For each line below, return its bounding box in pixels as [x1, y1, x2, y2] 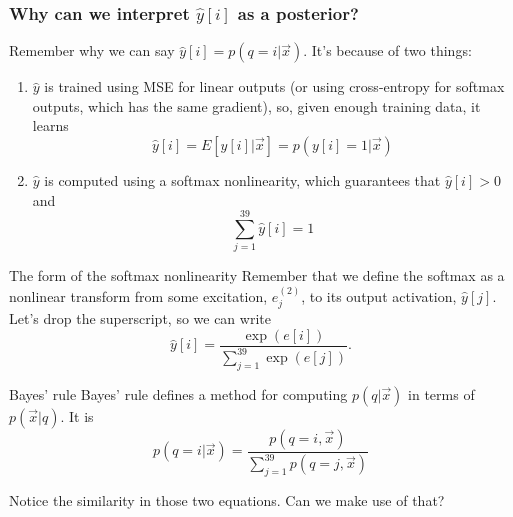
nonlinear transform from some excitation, [9, 285, 268, 306]
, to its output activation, [301, 285, 457, 306]
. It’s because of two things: [303, 40, 472, 61]
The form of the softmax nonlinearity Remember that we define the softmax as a [9, 265, 505, 286]
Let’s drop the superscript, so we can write [9, 308, 271, 329]
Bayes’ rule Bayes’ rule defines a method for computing [9, 383, 348, 404]
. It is [60, 405, 94, 426]
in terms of [408, 383, 475, 404]
